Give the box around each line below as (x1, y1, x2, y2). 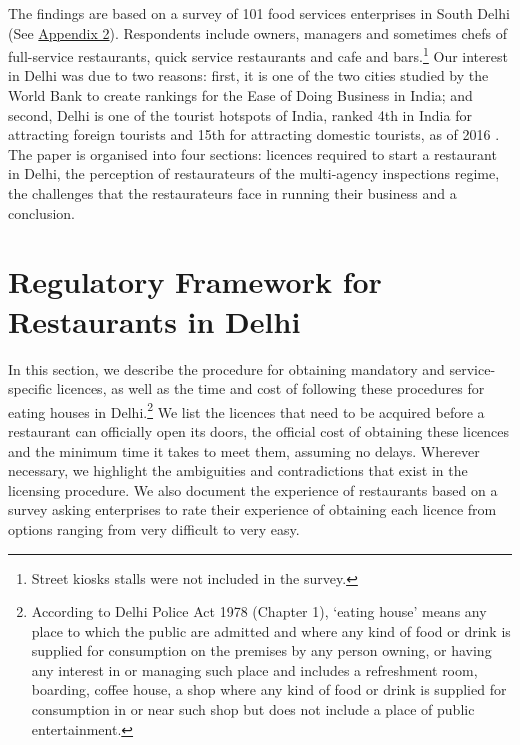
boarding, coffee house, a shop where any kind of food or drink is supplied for (31, 679, 507, 700)
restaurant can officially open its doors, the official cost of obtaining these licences (8, 420, 510, 441)
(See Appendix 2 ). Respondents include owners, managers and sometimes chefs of (8, 22, 507, 43)
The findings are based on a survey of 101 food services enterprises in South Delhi (8, 3, 510, 23)
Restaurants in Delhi (8, 300, 301, 341)
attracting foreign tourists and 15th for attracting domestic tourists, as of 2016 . (8, 124, 500, 145)
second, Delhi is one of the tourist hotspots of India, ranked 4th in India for (8, 104, 472, 125)
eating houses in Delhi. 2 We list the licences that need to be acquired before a (8, 398, 485, 422)
